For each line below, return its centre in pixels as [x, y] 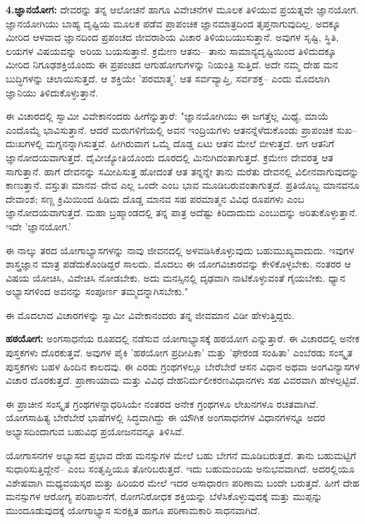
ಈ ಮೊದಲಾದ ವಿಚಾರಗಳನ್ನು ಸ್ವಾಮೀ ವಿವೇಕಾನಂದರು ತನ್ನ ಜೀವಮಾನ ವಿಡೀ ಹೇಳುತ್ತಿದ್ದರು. [150, 314]
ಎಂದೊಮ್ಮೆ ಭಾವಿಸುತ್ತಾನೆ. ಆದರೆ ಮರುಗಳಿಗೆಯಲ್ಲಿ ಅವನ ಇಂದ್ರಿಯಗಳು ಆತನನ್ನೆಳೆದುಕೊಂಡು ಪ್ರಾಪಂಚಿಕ [169, 129]
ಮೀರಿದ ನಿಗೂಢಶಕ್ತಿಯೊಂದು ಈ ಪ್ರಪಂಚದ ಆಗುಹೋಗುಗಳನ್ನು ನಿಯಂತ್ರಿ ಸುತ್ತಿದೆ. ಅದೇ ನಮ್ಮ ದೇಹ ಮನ [172, 64]
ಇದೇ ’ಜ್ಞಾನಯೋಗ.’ [38, 226]
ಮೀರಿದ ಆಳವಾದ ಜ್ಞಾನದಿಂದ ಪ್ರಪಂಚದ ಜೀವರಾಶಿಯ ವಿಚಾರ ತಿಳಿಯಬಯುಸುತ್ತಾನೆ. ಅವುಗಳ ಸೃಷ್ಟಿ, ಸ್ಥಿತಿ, [172, 37]
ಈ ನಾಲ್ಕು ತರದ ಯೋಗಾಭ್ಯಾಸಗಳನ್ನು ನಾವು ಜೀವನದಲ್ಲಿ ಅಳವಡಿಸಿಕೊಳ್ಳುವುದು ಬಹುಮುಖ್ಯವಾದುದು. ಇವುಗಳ [180, 250]
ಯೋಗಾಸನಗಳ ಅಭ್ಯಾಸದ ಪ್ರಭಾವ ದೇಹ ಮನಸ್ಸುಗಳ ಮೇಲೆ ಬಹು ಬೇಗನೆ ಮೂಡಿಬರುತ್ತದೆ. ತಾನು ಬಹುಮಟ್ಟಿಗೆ [181, 455]
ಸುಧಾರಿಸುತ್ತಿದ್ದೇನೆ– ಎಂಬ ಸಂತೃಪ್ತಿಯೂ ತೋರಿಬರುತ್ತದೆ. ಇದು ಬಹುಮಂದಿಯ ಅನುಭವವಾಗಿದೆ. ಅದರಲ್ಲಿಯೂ [180, 469]
